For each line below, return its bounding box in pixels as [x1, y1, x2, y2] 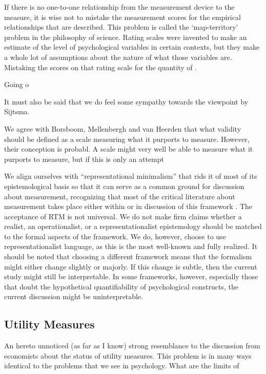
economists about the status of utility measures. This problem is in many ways [4, 350, 252, 361]
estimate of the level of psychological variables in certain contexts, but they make [4, 41, 260, 52]
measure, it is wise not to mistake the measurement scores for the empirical [4, 11, 241, 22]
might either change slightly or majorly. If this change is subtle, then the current [4, 261, 257, 272]
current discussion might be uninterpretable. [4, 291, 144, 302]
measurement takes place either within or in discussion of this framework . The [4, 201, 253, 212]
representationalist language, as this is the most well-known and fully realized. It [4, 241, 258, 252]
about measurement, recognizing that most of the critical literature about [4, 191, 235, 201]
